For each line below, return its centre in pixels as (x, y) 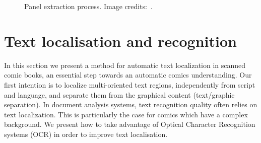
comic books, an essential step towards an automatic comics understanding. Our (128, 75)
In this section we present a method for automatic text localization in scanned (125, 65)
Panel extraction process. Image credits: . (88, 6)
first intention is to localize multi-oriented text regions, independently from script (130, 84)
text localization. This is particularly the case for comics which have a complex (126, 114)
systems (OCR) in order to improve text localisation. (86, 134)
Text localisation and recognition (120, 41)
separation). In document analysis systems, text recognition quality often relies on (131, 104)
